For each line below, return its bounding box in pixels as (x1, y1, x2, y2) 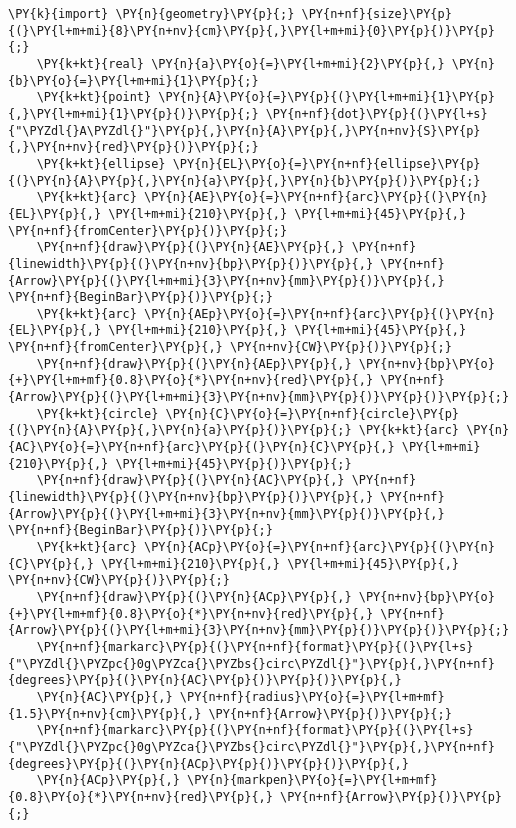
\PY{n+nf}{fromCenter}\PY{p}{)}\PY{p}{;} (8, 223, 288, 238)
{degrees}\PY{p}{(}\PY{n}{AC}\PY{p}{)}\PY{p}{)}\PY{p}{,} (8, 673, 402, 688)
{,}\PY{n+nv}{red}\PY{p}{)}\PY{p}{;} (8, 140, 259, 155)
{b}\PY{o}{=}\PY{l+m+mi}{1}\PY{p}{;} (8, 73, 259, 88)
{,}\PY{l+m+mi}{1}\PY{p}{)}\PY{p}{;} (8, 106, 259, 121)
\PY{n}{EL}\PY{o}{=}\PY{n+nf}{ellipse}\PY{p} (172, 156, 481, 171)
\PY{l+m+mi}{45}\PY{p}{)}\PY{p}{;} (115, 456, 352, 471)
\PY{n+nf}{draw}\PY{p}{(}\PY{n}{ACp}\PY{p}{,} (36, 589, 352, 604)
